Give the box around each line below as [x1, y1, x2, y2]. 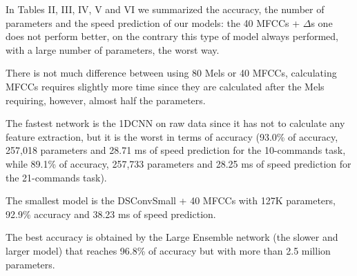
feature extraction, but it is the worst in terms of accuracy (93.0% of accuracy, [6, 129, 338, 144]
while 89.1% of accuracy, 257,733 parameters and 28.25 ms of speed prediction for [6, 156, 351, 170]
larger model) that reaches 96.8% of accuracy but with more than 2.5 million [6, 243, 331, 257]
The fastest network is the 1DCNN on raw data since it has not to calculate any [6, 116, 345, 130]
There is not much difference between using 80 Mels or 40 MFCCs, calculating [6, 66, 337, 80]
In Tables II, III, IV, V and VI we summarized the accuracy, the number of [6, 2, 325, 16]
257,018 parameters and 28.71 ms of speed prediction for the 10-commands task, [6, 143, 346, 157]
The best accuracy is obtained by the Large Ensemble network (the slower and [6, 230, 338, 244]
